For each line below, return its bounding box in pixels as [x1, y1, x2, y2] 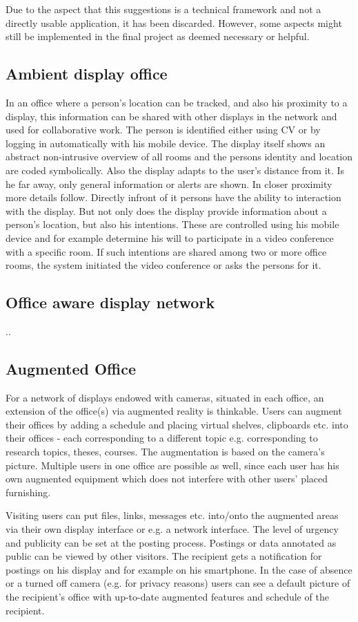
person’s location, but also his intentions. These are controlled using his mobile [6, 217, 339, 232]
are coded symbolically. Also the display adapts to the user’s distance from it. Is [6, 162, 345, 177]
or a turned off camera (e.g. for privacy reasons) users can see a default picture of [6, 576, 350, 590]
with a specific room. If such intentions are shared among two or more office [6, 244, 327, 258]
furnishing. [6, 484, 51, 499]
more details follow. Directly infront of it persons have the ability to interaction [6, 190, 341, 205]
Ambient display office [6, 63, 168, 84]
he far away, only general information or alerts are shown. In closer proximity [6, 176, 332, 191]
